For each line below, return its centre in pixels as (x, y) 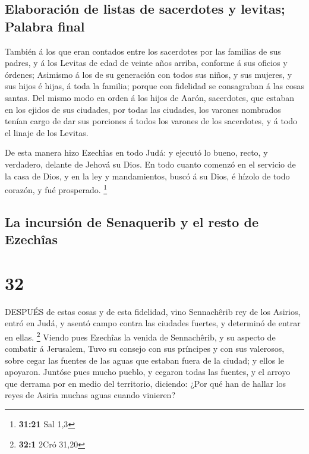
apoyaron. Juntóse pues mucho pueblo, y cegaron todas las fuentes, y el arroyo (148, 372)
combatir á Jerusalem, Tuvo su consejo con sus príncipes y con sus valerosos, (145, 349)
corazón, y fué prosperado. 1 (56, 189)
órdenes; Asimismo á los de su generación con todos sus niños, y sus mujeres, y (149, 74)
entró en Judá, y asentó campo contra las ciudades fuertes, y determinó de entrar (153, 323)
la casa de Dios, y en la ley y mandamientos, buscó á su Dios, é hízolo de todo (147, 176)
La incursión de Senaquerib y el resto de (132, 221)
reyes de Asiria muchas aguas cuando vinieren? (90, 395)
